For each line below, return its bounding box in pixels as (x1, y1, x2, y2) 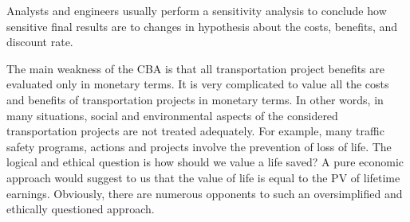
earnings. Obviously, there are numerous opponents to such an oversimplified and (6, 185, 403, 201)
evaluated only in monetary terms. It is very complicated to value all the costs (6, 76, 389, 92)
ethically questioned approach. (6, 201, 155, 217)
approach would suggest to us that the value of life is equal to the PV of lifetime (6, 169, 400, 185)
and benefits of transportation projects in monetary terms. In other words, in (6, 91, 384, 107)
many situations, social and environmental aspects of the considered (6, 107, 338, 123)
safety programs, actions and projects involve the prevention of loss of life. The (6, 138, 392, 154)
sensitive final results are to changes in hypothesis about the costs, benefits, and (6, 18, 398, 34)
